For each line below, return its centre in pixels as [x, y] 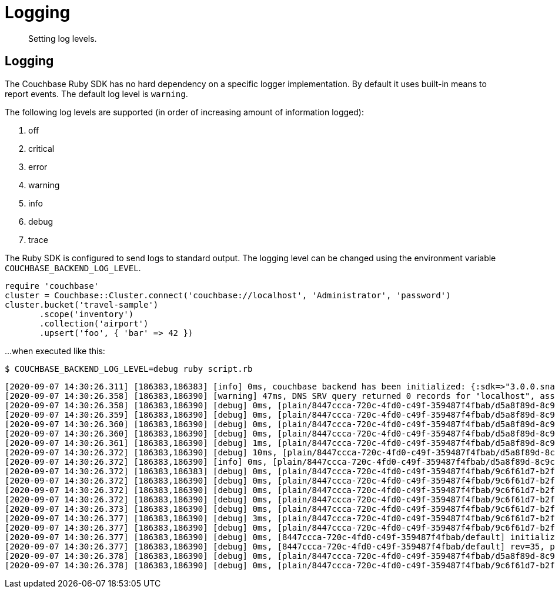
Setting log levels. [63, 38]
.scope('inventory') [87, 314]
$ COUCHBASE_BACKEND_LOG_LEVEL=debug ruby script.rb [129, 369]
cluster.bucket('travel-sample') [82, 304]
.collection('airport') [94, 323]
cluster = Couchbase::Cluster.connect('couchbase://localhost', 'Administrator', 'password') [228, 295]
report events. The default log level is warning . [96, 94]
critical [41, 148]
